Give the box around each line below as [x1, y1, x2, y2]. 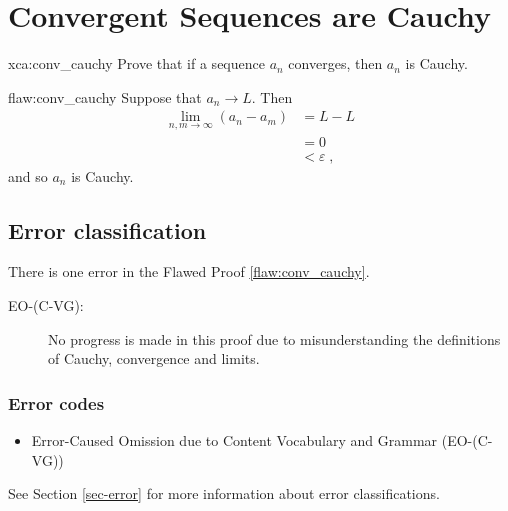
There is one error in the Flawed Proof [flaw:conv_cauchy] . [8, 261, 370, 282]
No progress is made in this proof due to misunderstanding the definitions [48, 328, 501, 349]
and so [8, 165, 48, 186]
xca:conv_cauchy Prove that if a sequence [8, 53, 265, 74]
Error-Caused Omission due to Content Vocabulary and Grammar [31, 430, 438, 451]
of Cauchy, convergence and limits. [48, 348, 260, 369]
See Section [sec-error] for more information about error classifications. [8, 483, 440, 504]
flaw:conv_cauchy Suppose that [8, 86, 202, 107]
